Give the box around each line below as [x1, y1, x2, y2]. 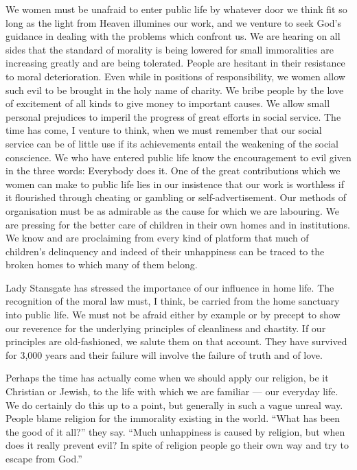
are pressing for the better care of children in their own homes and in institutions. [5, 217, 350, 231]
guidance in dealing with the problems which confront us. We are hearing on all [5, 29, 341, 43]
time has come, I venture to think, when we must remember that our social [5, 123, 322, 137]
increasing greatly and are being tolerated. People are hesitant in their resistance [5, 56, 345, 70]
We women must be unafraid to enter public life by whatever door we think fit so [5, 2, 347, 16]
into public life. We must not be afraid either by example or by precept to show [5, 307, 341, 322]
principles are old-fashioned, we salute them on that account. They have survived [5, 334, 347, 349]
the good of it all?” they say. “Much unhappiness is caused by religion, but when [5, 424, 345, 438]
